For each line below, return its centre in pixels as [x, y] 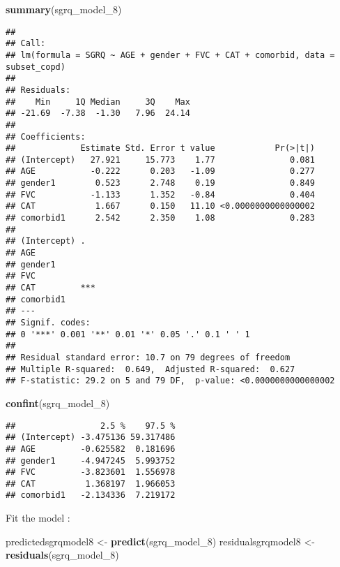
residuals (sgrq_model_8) [62, 555]
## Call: [26, 44]
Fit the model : [38, 518]
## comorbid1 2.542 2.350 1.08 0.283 [160, 218]
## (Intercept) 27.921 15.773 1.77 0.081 [160, 160]
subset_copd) [36, 67]
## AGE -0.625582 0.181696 [91, 449]
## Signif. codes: [48, 323]
